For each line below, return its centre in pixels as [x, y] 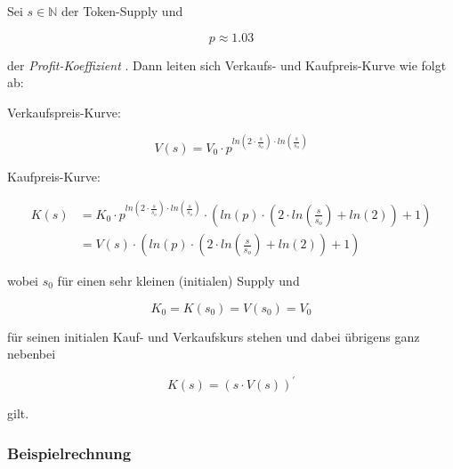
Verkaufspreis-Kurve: [64, 112]
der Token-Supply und [122, 11]
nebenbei [32, 354]
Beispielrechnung [69, 453]
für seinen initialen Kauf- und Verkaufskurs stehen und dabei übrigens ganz [214, 336]
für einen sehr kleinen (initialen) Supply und [178, 281]
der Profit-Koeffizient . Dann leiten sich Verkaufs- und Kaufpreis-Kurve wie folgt [227, 65]
